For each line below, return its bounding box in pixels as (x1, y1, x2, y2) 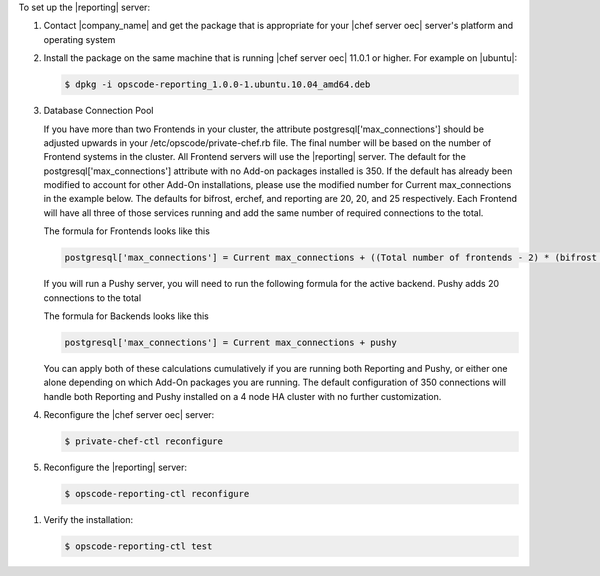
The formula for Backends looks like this (43, 310, 209, 322)
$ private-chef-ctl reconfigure (64, 436, 224, 447)
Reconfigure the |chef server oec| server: (43, 409, 215, 421)
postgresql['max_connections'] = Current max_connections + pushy (64, 337, 397, 348)
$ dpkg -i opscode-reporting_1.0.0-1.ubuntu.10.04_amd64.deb (64, 79, 371, 90)
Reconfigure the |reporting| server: (43, 461, 187, 474)
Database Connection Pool (43, 105, 154, 117)
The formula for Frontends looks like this (43, 225, 210, 237)
